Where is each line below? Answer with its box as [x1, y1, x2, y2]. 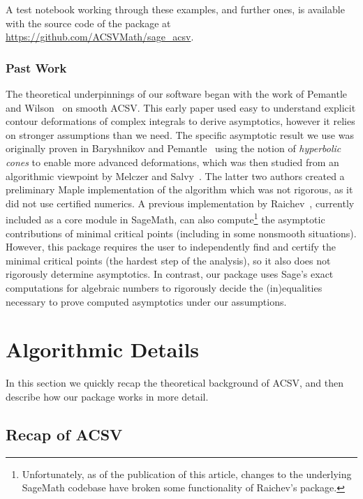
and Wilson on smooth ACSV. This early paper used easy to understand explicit [6, 100, 356, 114]
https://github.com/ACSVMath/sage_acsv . [6, 29, 194, 44]
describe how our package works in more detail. [6, 389, 209, 403]
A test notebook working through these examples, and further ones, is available [6, 2, 345, 16]
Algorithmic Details [6, 335, 200, 364]
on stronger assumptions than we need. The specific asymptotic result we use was [6, 127, 354, 142]
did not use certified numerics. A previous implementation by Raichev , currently [6, 195, 355, 210]
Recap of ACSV [6, 423, 123, 445]
